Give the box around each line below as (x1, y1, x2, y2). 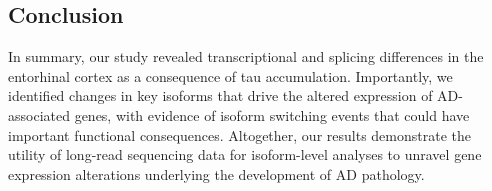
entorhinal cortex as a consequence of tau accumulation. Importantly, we (8, 65, 453, 86)
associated (8, 104, 70, 125)
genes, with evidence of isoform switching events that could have (74, 104, 470, 125)
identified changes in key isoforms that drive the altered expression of (8, 85, 433, 106)
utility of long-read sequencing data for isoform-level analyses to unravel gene (8, 144, 482, 165)
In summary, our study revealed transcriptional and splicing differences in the (8, 46, 484, 67)
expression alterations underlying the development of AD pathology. (8, 163, 425, 184)
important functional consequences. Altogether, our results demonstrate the (8, 124, 471, 145)
